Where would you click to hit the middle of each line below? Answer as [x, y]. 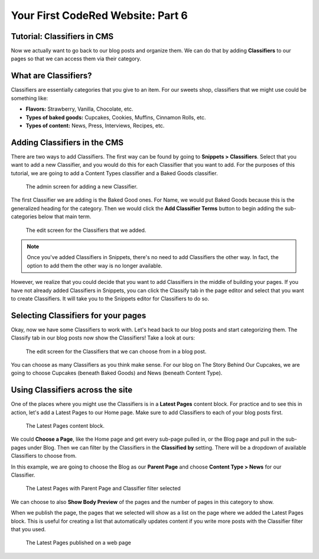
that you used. [28, 529]
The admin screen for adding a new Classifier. [82, 187]
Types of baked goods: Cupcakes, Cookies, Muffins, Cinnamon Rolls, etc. [116, 117]
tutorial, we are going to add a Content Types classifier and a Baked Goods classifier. [114, 173]
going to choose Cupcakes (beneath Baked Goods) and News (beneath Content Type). [117, 373]
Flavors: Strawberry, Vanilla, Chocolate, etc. [79, 109]
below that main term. [65, 217]
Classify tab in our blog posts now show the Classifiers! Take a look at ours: [103, 338]
